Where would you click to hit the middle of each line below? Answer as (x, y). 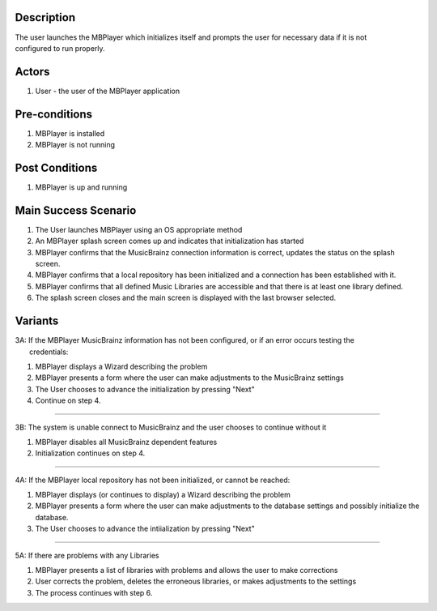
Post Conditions (56, 167)
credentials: (49, 352)
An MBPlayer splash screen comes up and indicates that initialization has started (170, 241)
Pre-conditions (54, 114)
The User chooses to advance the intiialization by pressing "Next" (145, 529)
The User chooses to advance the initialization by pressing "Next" (145, 389)
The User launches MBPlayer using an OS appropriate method (139, 229)
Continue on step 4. (68, 400)
